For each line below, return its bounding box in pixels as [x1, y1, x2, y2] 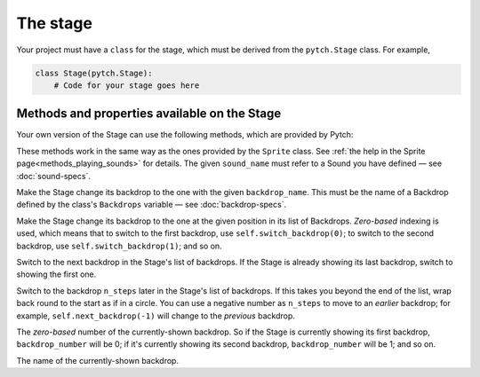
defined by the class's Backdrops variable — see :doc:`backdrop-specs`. [16, 200, 287, 210]
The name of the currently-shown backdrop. [16, 355, 180, 365]
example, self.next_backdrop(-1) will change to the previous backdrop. [16, 310, 295, 321]
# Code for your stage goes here [53, 80, 200, 90]
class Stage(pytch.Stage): [35, 67, 153, 78]
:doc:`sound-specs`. [16, 170, 91, 181]
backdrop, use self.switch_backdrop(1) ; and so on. [16, 240, 222, 251]
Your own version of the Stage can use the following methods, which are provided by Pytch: [16, 130, 354, 140]
